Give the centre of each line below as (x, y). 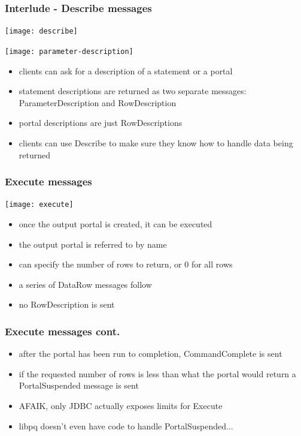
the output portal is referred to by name (93, 244)
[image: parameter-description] (69, 51)
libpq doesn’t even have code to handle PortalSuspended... (126, 426)
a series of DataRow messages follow (85, 284)
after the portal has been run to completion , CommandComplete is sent (150, 354)
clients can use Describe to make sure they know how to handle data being (156, 142)
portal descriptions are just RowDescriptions (101, 123)
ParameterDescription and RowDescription (98, 102)
